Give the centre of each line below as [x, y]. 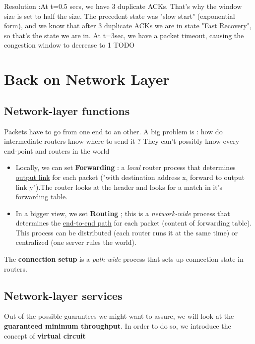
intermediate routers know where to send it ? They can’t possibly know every [122, 141]
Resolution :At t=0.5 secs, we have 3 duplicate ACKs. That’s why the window [123, 6]
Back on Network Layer [87, 79]
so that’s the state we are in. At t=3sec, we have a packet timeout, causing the [124, 35]
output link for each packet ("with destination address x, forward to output [130, 177]
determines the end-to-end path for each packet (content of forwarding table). [134, 223]
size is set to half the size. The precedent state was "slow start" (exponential [120, 16]
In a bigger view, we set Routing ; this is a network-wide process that [123, 213]
